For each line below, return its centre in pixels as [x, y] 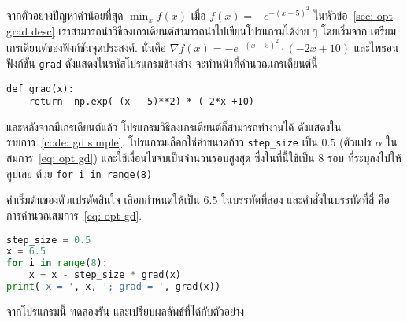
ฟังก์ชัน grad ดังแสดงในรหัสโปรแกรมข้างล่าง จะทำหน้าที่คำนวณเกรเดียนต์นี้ [162, 63]
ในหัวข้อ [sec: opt [353, 15]
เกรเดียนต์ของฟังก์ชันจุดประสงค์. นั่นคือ [87, 48]
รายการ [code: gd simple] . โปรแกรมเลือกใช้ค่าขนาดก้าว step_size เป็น [162, 142]
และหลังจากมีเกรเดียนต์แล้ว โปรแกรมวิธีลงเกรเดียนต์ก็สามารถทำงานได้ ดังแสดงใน [174, 126]
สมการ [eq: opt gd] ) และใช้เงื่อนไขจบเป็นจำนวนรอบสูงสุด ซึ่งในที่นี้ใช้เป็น [161, 158]
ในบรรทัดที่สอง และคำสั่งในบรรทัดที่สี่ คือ [305, 200]
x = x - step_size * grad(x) [105, 275]
